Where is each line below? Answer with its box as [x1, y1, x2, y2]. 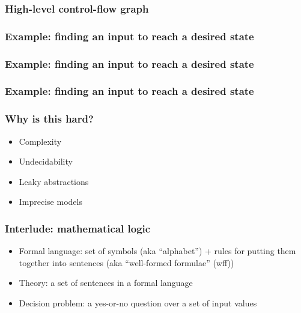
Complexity [19, 135, 62, 147]
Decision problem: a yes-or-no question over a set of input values [19, 296, 257, 309]
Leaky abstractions [19, 175, 89, 187]
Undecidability [19, 155, 73, 168]
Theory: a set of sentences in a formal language [19, 276, 193, 289]
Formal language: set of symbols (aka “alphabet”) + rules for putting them [19, 245, 296, 257]
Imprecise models [19, 195, 82, 208]
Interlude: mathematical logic [5, 220, 151, 236]
